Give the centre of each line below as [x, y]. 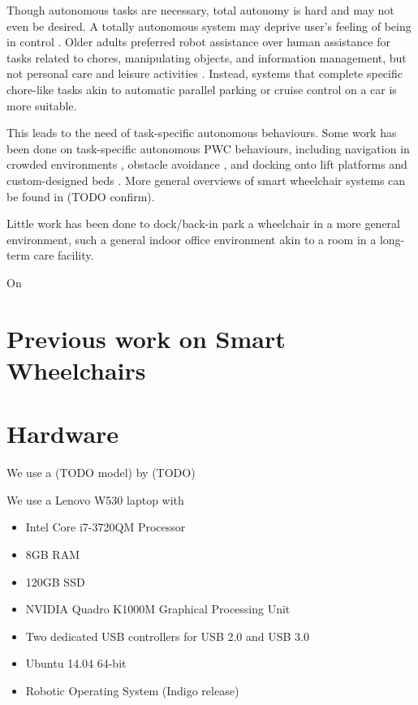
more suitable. [42, 105]
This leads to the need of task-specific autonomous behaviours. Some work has [202, 133]
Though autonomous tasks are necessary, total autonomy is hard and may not [200, 10]
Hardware [63, 434]
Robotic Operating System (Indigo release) [132, 690]
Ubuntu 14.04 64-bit [76, 663]
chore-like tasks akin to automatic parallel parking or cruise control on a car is [202, 89]
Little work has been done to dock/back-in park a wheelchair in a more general [204, 224]
